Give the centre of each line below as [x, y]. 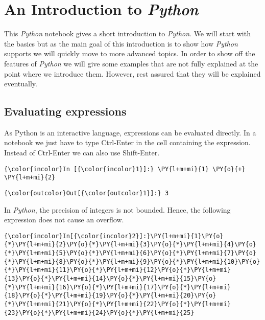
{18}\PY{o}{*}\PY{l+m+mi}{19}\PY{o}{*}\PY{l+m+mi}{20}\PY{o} [110, 296]
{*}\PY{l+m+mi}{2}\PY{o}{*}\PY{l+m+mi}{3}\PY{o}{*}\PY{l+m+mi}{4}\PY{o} [130, 245]
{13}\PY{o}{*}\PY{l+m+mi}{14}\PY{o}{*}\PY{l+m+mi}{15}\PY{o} [110, 279]
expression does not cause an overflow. [64, 220]
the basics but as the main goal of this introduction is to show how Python [121, 43]
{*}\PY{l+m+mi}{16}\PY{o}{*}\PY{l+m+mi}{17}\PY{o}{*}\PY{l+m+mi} [117, 287]
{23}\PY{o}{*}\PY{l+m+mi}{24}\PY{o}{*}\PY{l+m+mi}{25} [99, 313]
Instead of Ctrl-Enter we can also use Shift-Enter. [82, 153]
